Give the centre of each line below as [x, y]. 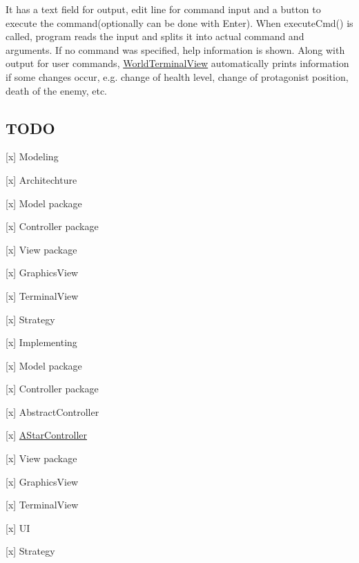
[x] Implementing [41, 342]
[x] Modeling [32, 156]
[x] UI [18, 527]
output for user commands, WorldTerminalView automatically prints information [177, 63]
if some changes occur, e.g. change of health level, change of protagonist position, [177, 76]
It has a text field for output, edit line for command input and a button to [163, 9]
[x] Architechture [41, 179]
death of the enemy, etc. [56, 90]
